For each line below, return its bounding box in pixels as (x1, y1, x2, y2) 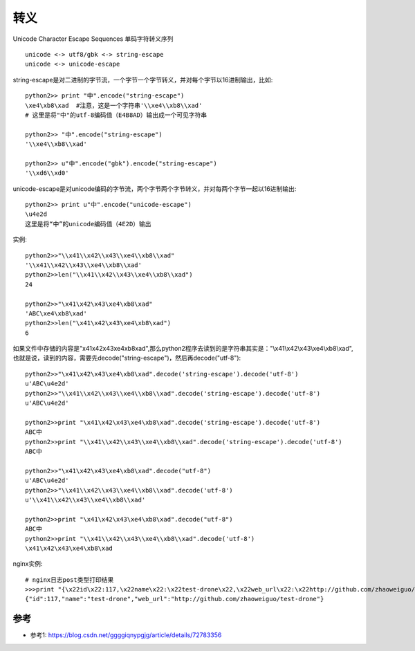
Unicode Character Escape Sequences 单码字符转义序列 (12, 35, 174, 43)
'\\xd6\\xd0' (25, 169, 69, 177)
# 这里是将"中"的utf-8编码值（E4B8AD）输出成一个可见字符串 (25, 111, 207, 119)
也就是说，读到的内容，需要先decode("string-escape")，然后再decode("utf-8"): (12, 354, 241, 363)
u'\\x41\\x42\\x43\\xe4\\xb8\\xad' (25, 495, 146, 504)
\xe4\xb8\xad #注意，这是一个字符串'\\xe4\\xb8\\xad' (25, 101, 203, 109)
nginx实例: (12, 560, 43, 568)
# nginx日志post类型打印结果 (25, 576, 114, 584)
